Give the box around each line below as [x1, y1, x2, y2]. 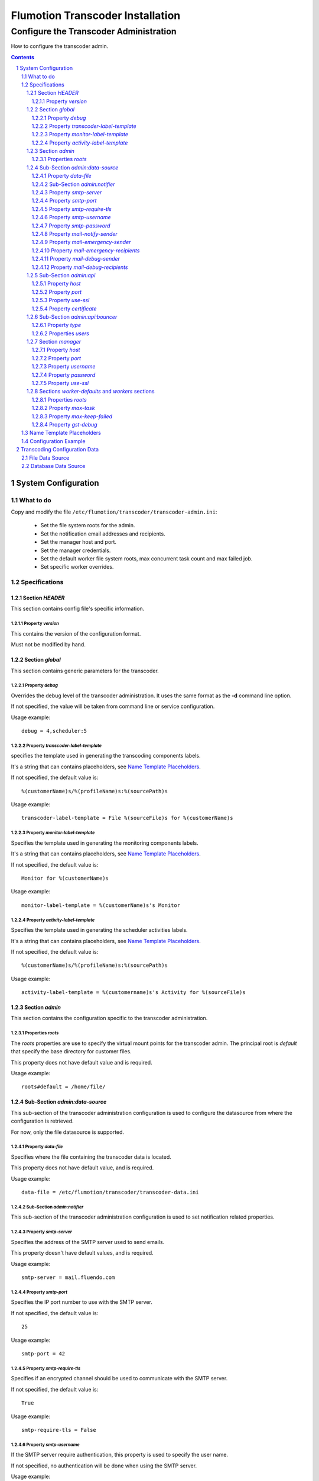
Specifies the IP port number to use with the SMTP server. [11, 1299, 153, 1306]
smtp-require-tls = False [21, 1426, 97, 1433]
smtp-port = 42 [21, 1350, 66, 1357]
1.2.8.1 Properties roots [31, 396, 87, 403]
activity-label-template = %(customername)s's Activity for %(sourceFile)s [21, 989, 246, 996]
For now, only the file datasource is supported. [11, 1129, 124, 1136]
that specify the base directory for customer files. [11, 1048, 132, 1055]
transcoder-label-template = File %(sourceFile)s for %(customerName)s [21, 815, 233, 822]
